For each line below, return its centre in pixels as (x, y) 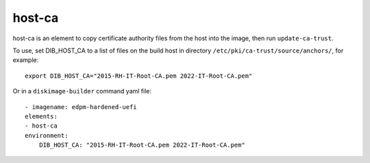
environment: (47, 135)
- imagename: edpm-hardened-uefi (81, 107)
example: (26, 60)
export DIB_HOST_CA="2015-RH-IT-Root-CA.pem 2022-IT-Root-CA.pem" (139, 76)
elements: (41, 116)
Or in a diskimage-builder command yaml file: (82, 91)
